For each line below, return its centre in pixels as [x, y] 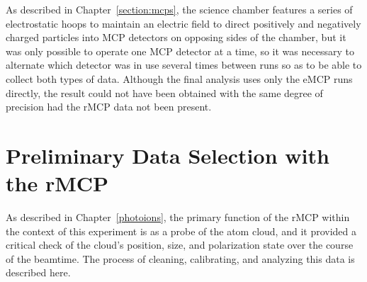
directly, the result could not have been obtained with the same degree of [164, 92]
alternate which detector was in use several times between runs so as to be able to [184, 65]
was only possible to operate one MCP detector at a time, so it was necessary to [180, 51]
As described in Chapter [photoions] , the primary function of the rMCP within [178, 217]
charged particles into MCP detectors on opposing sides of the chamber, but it [176, 37]
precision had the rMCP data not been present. [109, 107]
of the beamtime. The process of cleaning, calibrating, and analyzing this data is [180, 258]
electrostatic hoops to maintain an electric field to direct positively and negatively [183, 23]
